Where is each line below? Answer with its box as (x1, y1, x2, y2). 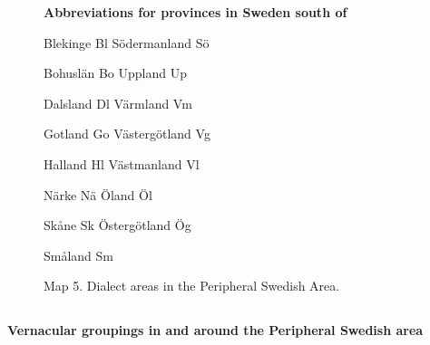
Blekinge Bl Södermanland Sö (44, 33, 210, 52)
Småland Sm (44, 245, 114, 264)
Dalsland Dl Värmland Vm (44, 93, 192, 112)
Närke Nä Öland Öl (44, 185, 152, 204)
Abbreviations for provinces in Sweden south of (44, 3, 347, 21)
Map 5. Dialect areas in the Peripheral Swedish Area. (44, 276, 340, 295)
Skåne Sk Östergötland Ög (44, 216, 191, 235)
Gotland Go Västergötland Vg (44, 124, 210, 143)
